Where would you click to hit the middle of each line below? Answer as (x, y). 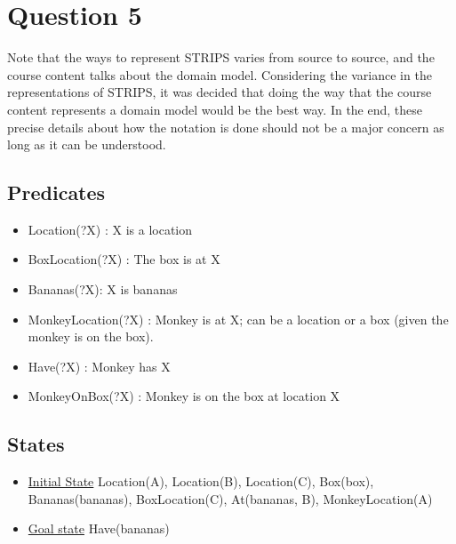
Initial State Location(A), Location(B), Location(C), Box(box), (201, 481)
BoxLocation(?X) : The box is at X (124, 259)
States (36, 444)
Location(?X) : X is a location (110, 229)
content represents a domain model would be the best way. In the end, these (215, 109)
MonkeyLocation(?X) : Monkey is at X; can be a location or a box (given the (238, 319)
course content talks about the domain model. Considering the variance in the (220, 74)
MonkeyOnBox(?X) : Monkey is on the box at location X (184, 396)
